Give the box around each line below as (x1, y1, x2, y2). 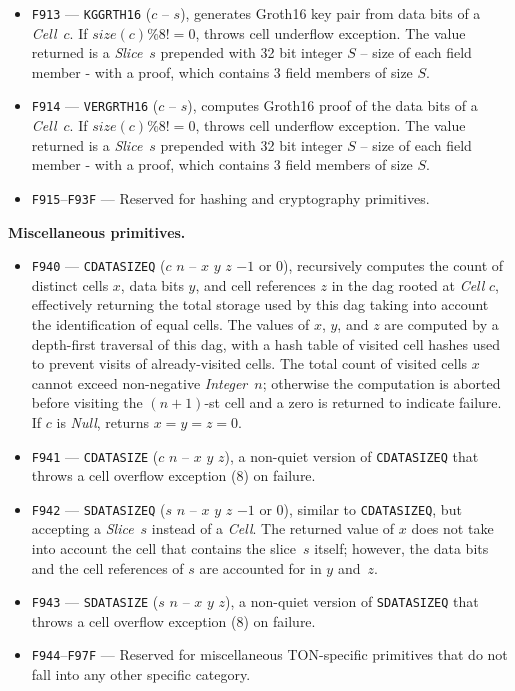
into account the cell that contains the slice (31, 538, 296, 559)
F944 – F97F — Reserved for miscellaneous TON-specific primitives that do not (31, 644, 508, 665)
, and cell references (195, 274, 316, 295)
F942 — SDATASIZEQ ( (31, 498, 166, 519)
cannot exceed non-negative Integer (31, 372, 248, 393)
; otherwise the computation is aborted (262, 372, 501, 393)
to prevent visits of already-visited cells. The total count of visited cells (31, 353, 468, 374)
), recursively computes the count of (283, 255, 504, 276)
